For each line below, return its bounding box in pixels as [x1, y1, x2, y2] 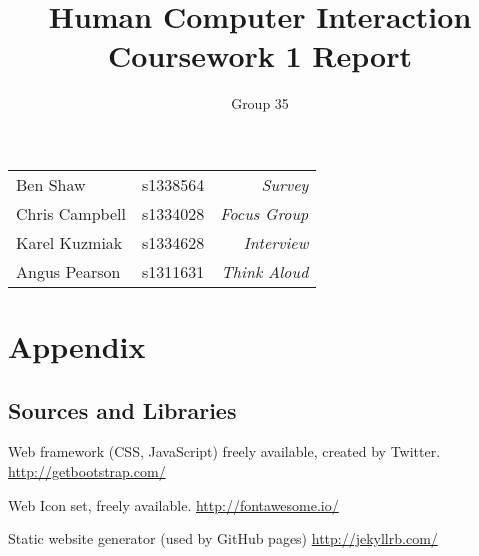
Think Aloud [221, 259, 309, 283]
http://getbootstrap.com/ [8, 461, 166, 482]
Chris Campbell [16, 201, 126, 225]
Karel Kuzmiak [16, 230, 123, 254]
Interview [243, 230, 309, 254]
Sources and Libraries [8, 394, 237, 425]
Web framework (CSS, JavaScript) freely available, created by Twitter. [8, 441, 441, 462]
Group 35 [231, 93, 289, 114]
